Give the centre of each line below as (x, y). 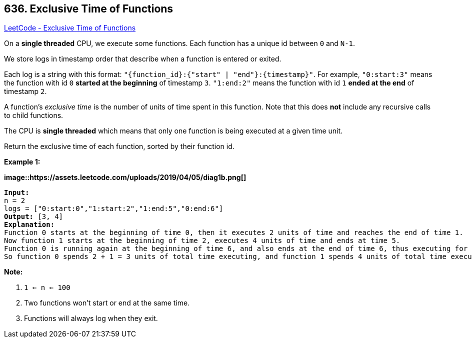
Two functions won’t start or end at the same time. (107, 303)
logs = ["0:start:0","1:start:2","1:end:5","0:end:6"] (114, 209)
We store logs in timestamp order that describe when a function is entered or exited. (143, 59)
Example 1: (22, 162)
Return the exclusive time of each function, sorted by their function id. (119, 146)
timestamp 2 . (25, 91)
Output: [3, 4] (34, 217)
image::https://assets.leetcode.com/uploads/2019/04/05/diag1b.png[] (125, 177)
